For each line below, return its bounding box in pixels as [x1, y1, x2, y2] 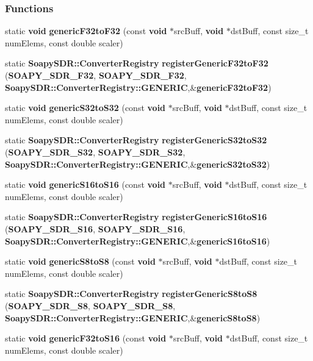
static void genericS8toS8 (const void [5, 255, 156, 268]
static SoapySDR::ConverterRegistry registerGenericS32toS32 [5, 134, 267, 146]
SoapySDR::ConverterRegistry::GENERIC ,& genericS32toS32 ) [5, 157, 270, 170]
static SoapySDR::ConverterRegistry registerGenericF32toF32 [5, 57, 268, 70]
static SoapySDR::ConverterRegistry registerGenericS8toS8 [5, 287, 257, 300]
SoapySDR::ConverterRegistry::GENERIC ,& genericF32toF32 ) [5, 80, 272, 93]
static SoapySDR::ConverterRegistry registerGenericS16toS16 [5, 210, 267, 223]
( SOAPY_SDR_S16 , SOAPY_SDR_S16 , [5, 222, 185, 235]
